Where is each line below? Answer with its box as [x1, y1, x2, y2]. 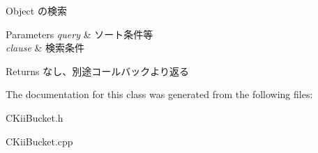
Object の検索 [6, 3, 67, 17]
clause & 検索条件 [6, 40, 85, 55]
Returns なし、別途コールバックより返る [6, 63, 189, 78]
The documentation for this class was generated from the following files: [6, 87, 313, 102]
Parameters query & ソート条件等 [6, 26, 153, 41]
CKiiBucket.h [6, 110, 63, 124]
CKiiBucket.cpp [6, 134, 73, 148]
